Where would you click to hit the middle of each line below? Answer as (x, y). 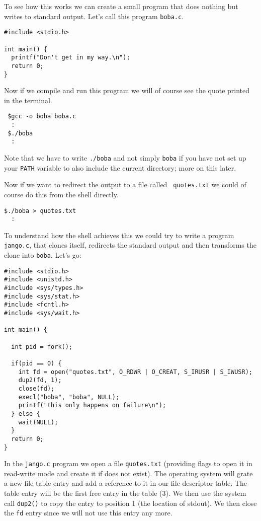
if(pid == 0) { (36, 363)
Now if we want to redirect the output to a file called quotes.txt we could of (125, 184)
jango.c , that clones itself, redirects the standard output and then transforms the (130, 245)
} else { (26, 414)
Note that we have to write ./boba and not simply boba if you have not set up (125, 158)
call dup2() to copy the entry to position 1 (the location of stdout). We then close (130, 503)
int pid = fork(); (42, 347)
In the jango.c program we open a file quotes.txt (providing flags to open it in (128, 463)
